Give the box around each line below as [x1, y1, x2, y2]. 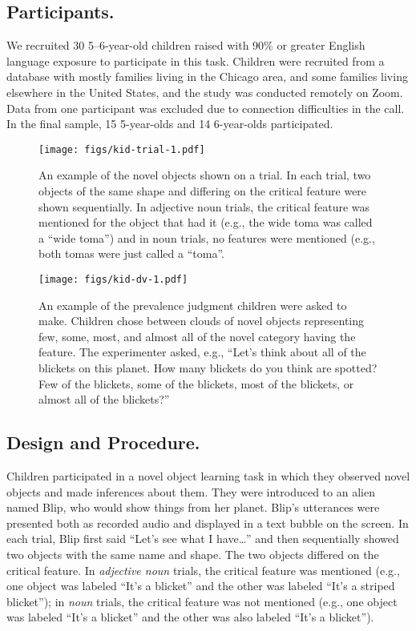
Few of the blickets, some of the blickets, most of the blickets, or [38, 375, 354, 392]
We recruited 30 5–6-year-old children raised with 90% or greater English [6, 37, 366, 54]
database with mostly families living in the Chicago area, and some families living [6, 68, 408, 85]
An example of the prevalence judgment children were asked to [38, 296, 347, 313]
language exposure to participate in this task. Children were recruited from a [6, 52, 385, 69]
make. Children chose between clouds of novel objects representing [38, 312, 364, 329]
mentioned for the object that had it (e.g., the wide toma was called [38, 214, 373, 231]
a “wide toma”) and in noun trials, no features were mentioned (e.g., [38, 229, 375, 246]
